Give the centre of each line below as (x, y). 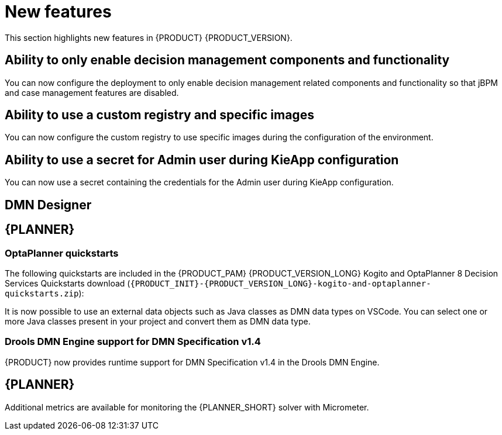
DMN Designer (48, 205)
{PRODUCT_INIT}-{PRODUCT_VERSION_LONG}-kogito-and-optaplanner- (281, 283)
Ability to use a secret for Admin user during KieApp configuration (202, 160)
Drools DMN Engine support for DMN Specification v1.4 (133, 342)
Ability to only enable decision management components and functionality (227, 60)
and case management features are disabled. (92, 92)
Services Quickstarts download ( (68, 283)
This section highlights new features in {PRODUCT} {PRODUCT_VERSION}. (149, 37)
